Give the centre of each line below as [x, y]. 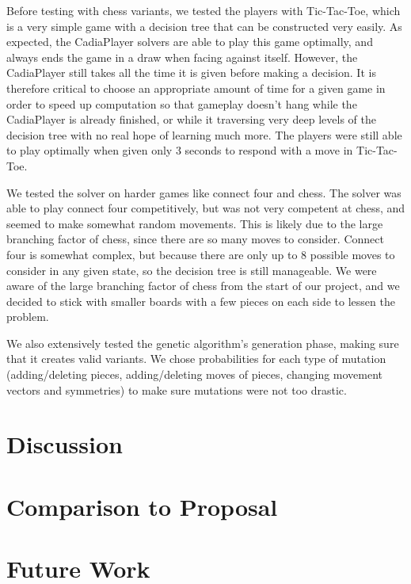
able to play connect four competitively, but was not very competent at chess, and [206, 208]
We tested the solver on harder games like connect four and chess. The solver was [204, 192]
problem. [28, 317]
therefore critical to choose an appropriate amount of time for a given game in [196, 88]
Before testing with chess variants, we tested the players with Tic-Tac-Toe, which [204, 10]
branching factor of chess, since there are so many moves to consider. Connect [195, 239]
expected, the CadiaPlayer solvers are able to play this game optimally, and [190, 42]
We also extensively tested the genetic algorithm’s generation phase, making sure [203, 343]
